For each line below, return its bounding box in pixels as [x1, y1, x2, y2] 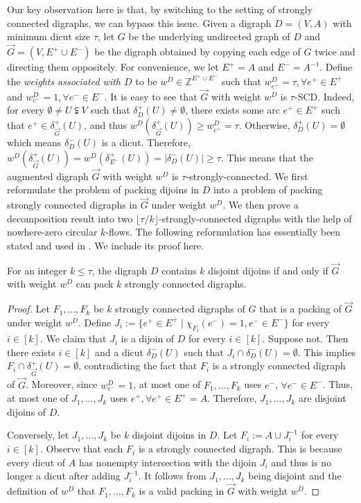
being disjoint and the [248, 468, 342, 483]
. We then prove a [222, 197, 299, 212]
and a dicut [95, 344, 144, 359]
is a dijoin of [121, 331, 175, 346]
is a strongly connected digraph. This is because [138, 441, 342, 456]
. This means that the [220, 150, 313, 164]
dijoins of [7, 404, 46, 418]
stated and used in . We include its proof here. [7, 238, 204, 253]
